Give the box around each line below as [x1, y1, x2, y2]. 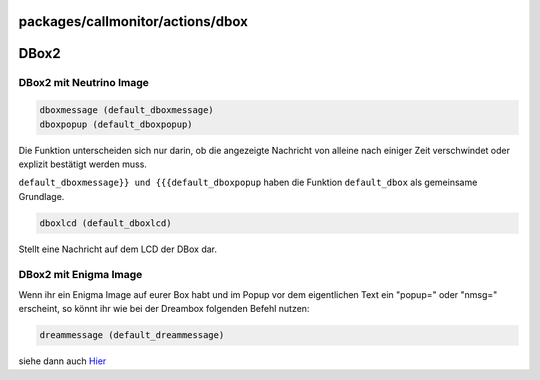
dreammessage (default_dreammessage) [39, 330, 225, 341]
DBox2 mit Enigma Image [18, 268, 143, 282]
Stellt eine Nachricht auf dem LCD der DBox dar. [18, 243, 218, 255]
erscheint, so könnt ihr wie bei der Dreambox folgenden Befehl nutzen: [18, 303, 310, 315]
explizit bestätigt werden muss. [18, 158, 147, 170]
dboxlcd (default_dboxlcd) [39, 217, 172, 229]
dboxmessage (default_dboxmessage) [39, 105, 214, 116]
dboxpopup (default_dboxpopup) [39, 118, 194, 130]
